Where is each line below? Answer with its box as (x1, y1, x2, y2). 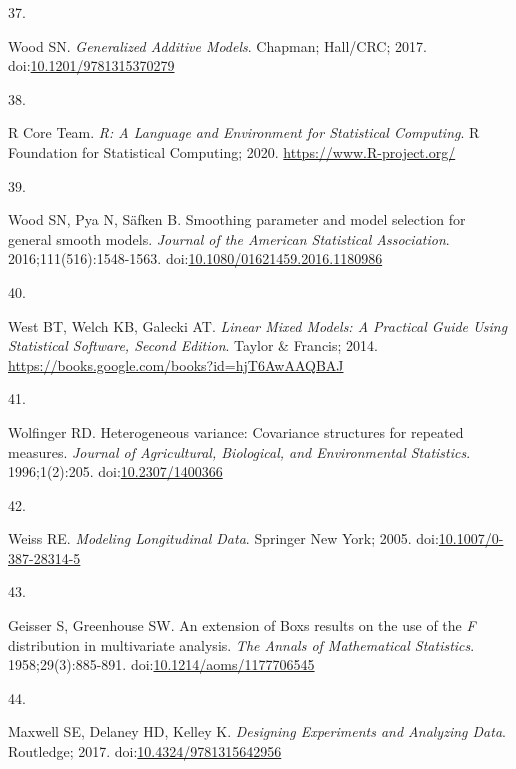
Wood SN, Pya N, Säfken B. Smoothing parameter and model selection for (8, 209, 466, 230)
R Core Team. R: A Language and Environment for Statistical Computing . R (8, 122, 480, 143)
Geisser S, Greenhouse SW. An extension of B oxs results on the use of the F (8, 615, 476, 636)
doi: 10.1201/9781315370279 (8, 55, 175, 76)
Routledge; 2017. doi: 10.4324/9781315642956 (8, 741, 282, 762)
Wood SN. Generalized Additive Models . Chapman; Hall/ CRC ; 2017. (8, 35, 427, 56)
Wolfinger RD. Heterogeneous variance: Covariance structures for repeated (8, 421, 464, 442)
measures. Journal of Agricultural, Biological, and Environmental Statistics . (8, 441, 471, 462)
